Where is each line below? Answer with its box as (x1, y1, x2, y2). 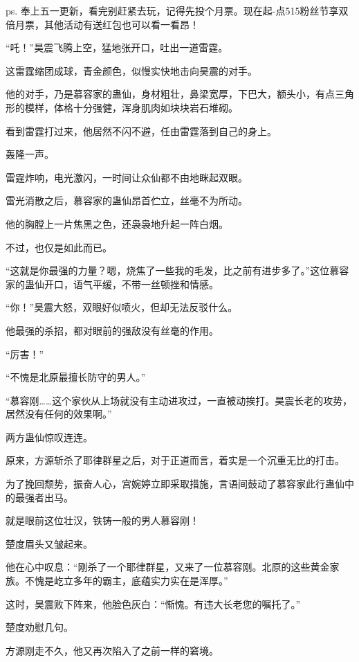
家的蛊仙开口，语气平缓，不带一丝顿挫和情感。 (6, 276, 219, 291)
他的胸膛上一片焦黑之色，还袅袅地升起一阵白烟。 (6, 216, 228, 231)
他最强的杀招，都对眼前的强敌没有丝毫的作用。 (6, 323, 219, 337)
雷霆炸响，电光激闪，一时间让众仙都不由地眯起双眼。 (6, 170, 248, 184)
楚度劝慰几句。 (6, 620, 73, 634)
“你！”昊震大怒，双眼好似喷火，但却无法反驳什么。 (6, 300, 238, 314)
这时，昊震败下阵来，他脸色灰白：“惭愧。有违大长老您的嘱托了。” (6, 596, 301, 611)
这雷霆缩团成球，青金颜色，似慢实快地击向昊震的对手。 (6, 63, 257, 78)
